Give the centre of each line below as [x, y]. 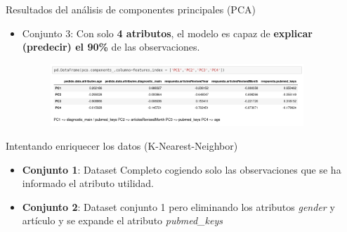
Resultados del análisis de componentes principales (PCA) [131, 9]
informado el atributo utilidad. [88, 183]
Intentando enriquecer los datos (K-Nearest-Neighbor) [122, 145]
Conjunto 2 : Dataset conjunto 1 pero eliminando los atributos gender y [178, 206]
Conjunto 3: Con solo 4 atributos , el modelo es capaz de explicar [167, 33]
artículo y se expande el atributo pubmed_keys [122, 220]
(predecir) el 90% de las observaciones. [111, 47]
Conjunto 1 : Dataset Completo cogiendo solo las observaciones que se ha [182, 169]
